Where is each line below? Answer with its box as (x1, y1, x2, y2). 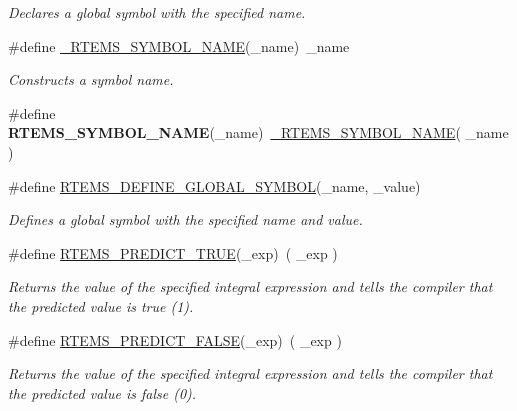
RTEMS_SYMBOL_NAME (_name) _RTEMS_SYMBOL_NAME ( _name (8, 122, 509, 143)
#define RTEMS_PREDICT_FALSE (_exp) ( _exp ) (8, 329, 342, 350)
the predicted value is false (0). (8, 382, 197, 403)
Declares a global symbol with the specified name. (8, 2, 306, 22)
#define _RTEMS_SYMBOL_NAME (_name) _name (8, 35, 350, 56)
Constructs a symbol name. (8, 69, 174, 90)
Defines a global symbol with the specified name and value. (8, 209, 363, 230)
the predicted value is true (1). (8, 295, 194, 316)
